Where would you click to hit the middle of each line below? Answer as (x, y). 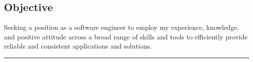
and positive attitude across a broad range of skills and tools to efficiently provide (126, 36)
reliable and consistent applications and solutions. (78, 46)
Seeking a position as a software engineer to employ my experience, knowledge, (121, 27)
